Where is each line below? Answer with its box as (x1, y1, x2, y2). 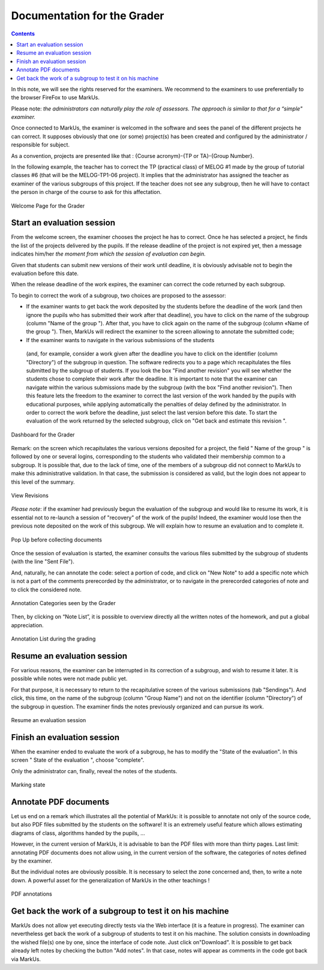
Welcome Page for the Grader (11, 202, 85, 209)
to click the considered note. (11, 586, 82, 593)
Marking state (11, 781, 46, 789)
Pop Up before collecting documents (11, 536, 102, 543)
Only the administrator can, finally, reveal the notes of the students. (11, 767, 178, 774)
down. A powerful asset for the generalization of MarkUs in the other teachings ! (11, 876, 210, 884)
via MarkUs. (11, 955, 41, 963)
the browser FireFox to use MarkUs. (11, 94, 100, 101)
